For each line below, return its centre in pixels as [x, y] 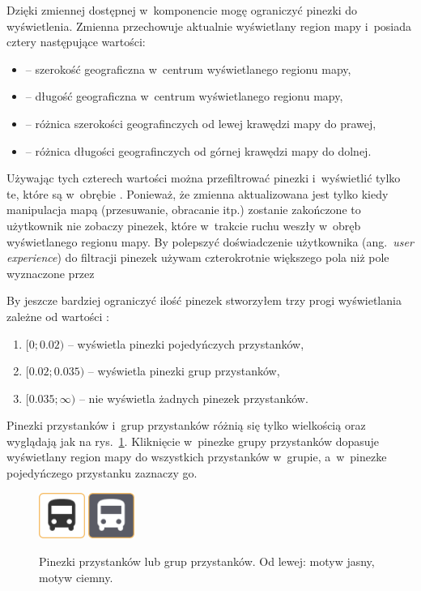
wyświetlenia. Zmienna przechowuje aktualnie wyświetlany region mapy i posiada [209, 26]
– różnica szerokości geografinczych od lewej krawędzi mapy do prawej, [201, 123]
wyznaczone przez [51, 273]
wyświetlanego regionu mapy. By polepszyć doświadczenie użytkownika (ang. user [210, 241]
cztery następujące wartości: [76, 42]
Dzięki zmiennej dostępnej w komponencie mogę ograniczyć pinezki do [182, 10]
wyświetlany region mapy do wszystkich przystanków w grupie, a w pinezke [197, 457]
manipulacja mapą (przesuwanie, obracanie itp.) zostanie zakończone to [184, 210]
